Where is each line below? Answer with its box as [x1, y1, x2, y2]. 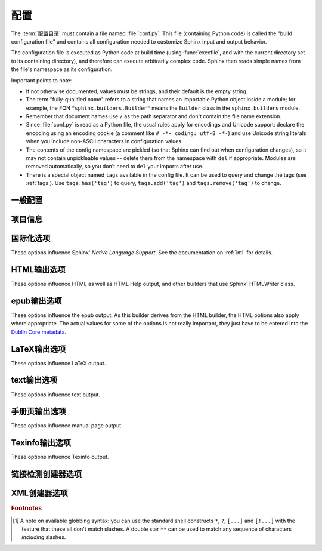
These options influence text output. [11, 391, 101, 398]
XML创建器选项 [11, 488, 68, 498]
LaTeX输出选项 [11, 344, 66, 354]
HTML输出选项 [11, 264, 66, 275]
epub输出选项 [11, 295, 63, 306]
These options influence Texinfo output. [11, 454, 109, 461]
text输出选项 [11, 375, 58, 385]
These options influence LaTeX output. [11, 359, 106, 367]
